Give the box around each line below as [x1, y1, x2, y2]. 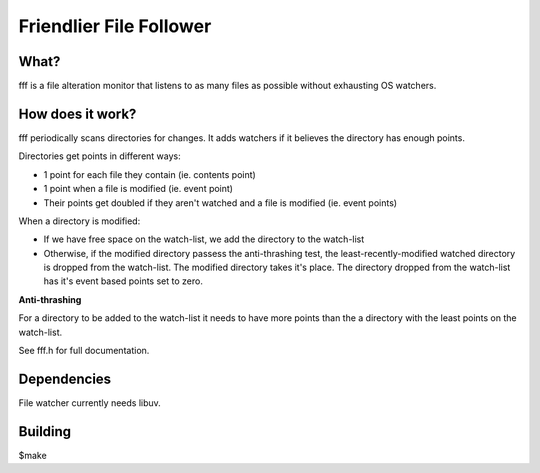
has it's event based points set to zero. [43, 275, 204, 287]
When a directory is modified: [18, 215, 141, 227]
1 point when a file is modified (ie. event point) [43, 183, 234, 195]
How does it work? [18, 105, 137, 122]
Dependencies [18, 370, 112, 387]
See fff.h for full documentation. [18, 345, 150, 357]
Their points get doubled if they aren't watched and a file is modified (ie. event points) [43, 196, 398, 209]
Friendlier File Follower [18, 15, 212, 37]
